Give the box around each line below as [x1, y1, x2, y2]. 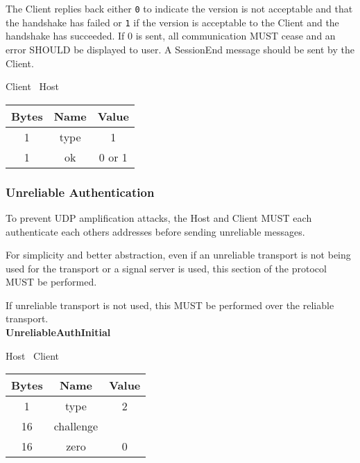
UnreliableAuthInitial [6, 325, 111, 340]
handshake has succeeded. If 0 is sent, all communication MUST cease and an [6, 28, 336, 43]
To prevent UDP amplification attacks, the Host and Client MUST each [6, 210, 312, 225]
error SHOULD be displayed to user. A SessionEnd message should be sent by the [6, 42, 355, 56]
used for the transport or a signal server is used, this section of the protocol [6, 261, 327, 275]
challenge [53, 418, 98, 435]
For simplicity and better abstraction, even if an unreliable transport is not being [6, 247, 351, 262]
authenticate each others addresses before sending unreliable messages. [6, 224, 305, 238]
